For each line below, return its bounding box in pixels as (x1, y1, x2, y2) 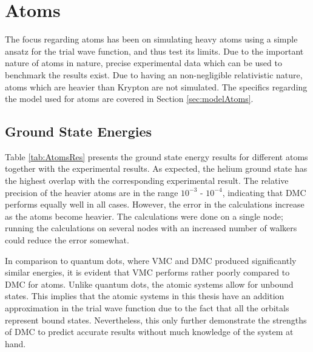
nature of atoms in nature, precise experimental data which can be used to (5, 56, 282, 69)
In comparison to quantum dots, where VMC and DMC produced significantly (5, 254, 297, 266)
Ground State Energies (5, 122, 152, 141)
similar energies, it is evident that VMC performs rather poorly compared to (5, 266, 290, 279)
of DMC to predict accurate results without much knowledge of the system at (5, 325, 294, 338)
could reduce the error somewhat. (5, 234, 129, 246)
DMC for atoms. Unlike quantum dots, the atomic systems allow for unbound (5, 277, 294, 290)
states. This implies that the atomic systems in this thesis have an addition (5, 289, 284, 302)
